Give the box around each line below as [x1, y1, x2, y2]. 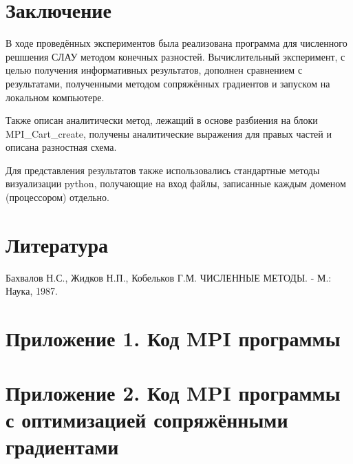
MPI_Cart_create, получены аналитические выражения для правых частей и [6, 126, 332, 140]
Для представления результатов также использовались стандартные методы [6, 162, 320, 177]
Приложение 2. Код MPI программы [6, 378, 341, 406]
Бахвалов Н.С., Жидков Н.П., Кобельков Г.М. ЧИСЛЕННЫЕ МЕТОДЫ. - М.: [6, 270, 332, 284]
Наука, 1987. [6, 284, 58, 298]
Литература [6, 230, 108, 258]
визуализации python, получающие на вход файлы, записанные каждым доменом [6, 176, 346, 191]
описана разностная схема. [6, 140, 117, 154]
